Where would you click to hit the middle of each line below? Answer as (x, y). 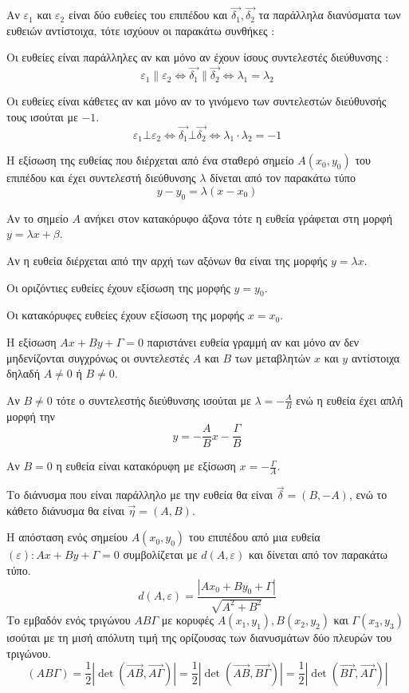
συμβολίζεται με (160, 554)
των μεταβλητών (273, 357)
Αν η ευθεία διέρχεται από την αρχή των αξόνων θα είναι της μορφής (167, 260)
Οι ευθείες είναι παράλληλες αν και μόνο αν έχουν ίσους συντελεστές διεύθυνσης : (198, 57)
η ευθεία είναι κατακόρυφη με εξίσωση (146, 466)
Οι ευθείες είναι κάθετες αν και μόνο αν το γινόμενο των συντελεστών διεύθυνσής (197, 101)
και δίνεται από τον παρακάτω (318, 554)
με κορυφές (187, 620)
